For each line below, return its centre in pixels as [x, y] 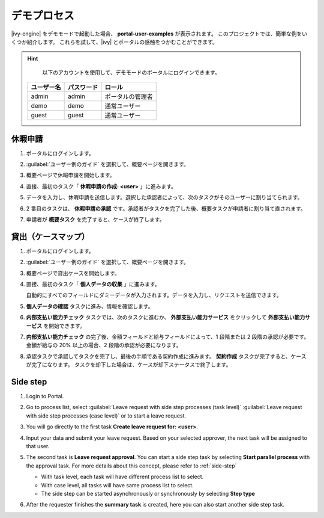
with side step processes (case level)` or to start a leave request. [106, 416]
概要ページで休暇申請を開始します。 [70, 175]
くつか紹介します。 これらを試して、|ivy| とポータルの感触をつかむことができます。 [115, 42]
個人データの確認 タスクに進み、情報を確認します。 [90, 306]
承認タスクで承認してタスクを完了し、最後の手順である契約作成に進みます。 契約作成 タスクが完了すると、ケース [166, 356]
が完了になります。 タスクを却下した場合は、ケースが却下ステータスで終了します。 [129, 365]
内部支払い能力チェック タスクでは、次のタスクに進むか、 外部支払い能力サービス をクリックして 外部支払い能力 [166, 317]
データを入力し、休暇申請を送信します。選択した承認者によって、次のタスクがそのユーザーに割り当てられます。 [164, 197]
